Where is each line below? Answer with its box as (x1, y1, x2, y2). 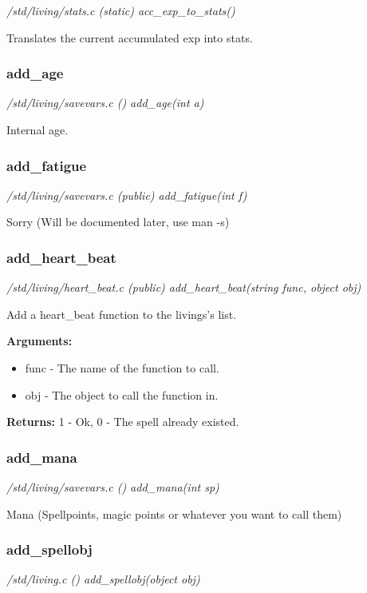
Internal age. (6, 121, 69, 137)
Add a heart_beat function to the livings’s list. (6, 305, 237, 322)
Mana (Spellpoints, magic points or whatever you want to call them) (6, 505, 342, 522)
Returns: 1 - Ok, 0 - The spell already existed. (6, 413, 239, 430)
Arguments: (6, 332, 73, 349)
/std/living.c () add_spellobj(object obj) (6, 571, 200, 587)
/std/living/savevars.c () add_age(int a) (6, 94, 204, 111)
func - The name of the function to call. (25, 360, 219, 376)
